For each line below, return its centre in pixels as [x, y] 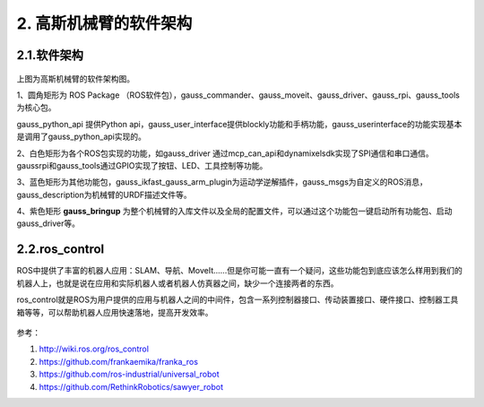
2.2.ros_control [60, 250]
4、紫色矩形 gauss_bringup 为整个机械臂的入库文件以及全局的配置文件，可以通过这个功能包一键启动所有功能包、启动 [234, 212]
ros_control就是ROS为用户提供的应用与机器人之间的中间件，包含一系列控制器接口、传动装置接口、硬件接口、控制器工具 [238, 299]
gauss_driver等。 [48, 223]
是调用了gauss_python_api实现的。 [82, 137]
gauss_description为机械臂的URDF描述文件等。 [104, 195]
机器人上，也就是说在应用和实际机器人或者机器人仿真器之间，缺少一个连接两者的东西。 [177, 283]
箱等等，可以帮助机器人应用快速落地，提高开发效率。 [115, 312]
